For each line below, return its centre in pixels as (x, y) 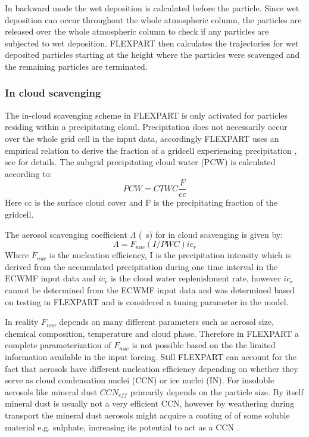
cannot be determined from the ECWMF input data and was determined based (150, 289)
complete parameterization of (58, 345)
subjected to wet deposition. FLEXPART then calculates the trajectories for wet (152, 43)
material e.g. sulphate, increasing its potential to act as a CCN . (122, 427)
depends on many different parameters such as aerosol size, (166, 322)
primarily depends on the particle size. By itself (217, 391)
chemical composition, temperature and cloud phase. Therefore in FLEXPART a (152, 333)
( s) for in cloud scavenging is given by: (211, 234)
